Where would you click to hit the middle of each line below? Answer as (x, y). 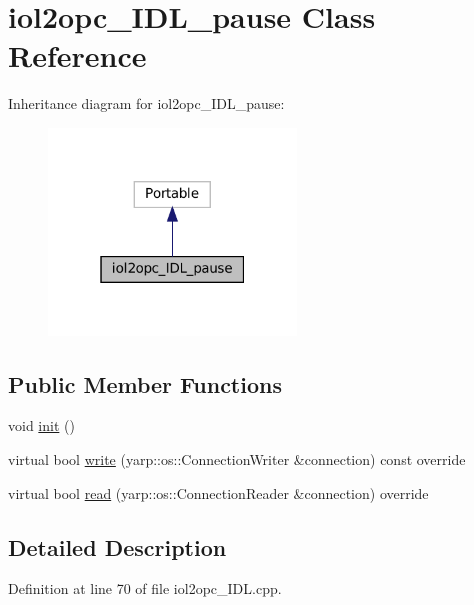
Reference (77, 55)
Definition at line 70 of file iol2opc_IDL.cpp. (145, 588)
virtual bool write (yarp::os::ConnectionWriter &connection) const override (237, 459)
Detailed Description (117, 546)
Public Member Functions (145, 383)
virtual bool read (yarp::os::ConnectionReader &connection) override (218, 492)
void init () (41, 425)
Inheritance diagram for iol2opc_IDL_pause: (146, 103)
